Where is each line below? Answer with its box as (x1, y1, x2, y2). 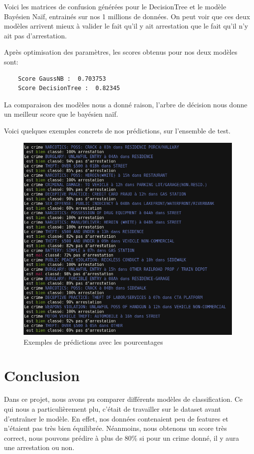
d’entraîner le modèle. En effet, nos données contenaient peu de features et (4, 413, 228, 423)
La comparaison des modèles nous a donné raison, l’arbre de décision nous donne (4, 99, 248, 109)
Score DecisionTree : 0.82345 (18, 85, 120, 92)
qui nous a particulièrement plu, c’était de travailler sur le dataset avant (4, 404, 221, 414)
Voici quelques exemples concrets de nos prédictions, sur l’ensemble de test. (4, 125, 231, 135)
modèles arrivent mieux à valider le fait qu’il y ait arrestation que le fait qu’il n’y (4, 21, 248, 31)
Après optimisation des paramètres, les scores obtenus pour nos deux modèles (4, 47, 237, 57)
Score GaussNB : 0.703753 (18, 75, 106, 82)
